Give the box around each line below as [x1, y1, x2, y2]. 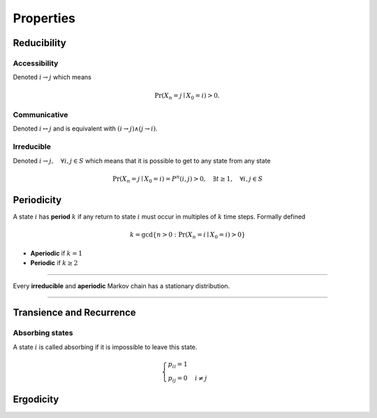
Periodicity [13, 194, 62, 206]
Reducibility [13, 37, 66, 49]
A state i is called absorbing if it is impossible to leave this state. [13, 343, 198, 351]
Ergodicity [13, 393, 59, 405]
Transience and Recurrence [13, 307, 136, 319]
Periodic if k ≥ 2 [30, 259, 78, 267]
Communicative [13, 110, 68, 120]
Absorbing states [13, 328, 73, 338]
